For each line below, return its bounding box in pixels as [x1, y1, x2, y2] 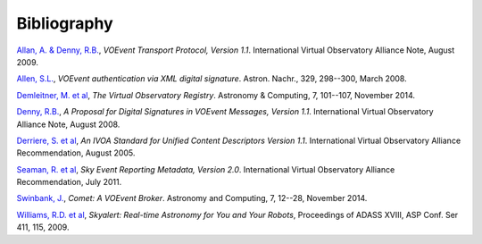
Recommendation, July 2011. [16, 177, 122, 188]
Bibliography [16, 13, 113, 33]
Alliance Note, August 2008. [16, 119, 120, 130]
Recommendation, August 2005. [16, 147, 136, 158]
